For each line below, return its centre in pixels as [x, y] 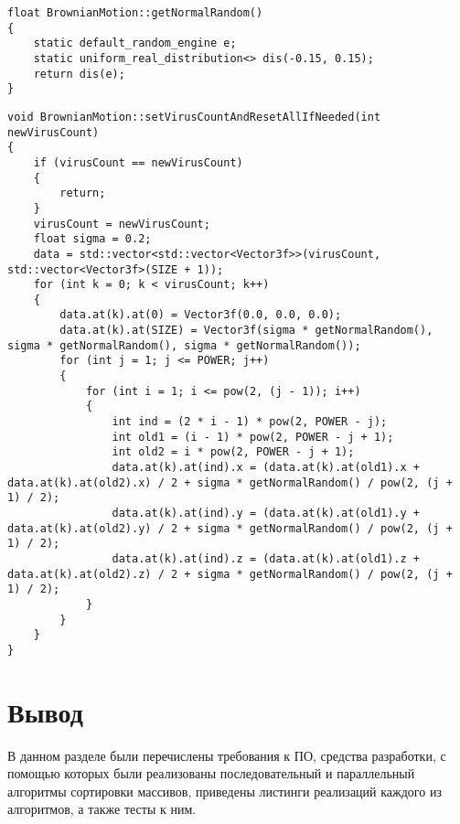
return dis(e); [79, 74]
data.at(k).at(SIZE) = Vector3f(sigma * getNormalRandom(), [246, 331]
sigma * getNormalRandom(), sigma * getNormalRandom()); [184, 345]
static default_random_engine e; [135, 43]
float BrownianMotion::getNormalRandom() [135, 13]
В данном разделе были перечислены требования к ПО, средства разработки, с [227, 755]
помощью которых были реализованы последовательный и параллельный [211, 773]
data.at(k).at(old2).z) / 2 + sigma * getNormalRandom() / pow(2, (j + [230, 574]
